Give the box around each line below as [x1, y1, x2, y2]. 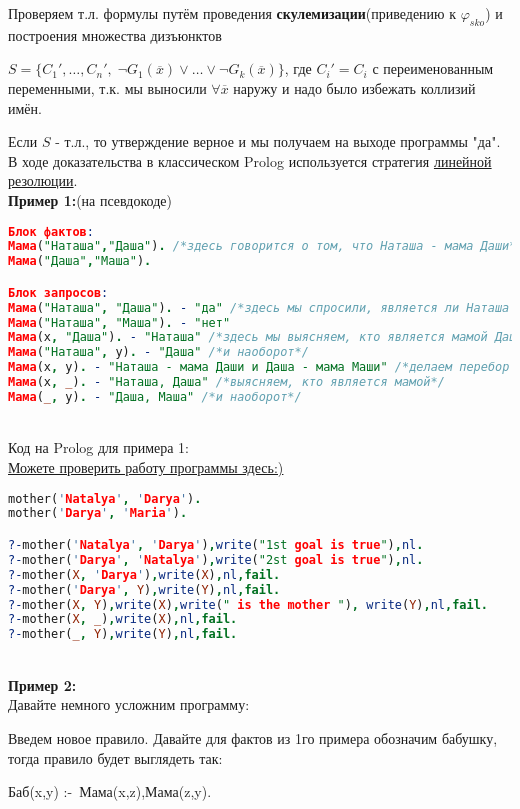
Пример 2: [8, 674, 77, 695]
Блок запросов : [8, 285, 109, 300]
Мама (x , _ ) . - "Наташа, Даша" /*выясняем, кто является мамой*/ [8, 375, 445, 390]
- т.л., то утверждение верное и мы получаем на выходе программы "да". [55, 131, 501, 152]
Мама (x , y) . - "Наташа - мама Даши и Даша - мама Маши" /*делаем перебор [8, 360, 510, 375]
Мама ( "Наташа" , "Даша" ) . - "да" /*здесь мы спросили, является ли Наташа [8, 300, 510, 315]
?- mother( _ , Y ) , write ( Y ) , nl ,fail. [8, 627, 238, 642]
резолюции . [8, 170, 78, 191]
